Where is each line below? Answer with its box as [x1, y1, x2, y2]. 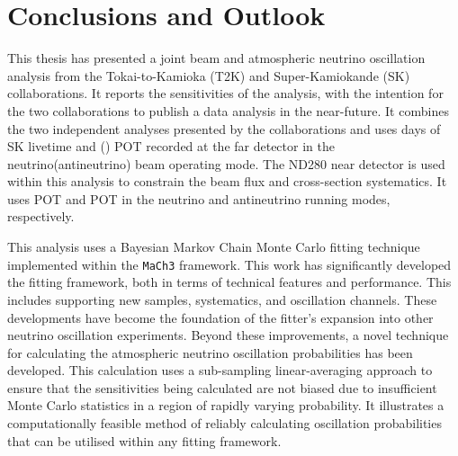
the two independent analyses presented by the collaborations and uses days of [7, 119, 441, 138]
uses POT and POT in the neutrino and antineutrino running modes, [7, 189, 391, 208]
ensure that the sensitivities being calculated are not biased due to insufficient [7, 378, 437, 397]
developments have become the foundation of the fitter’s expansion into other [7, 308, 434, 326]
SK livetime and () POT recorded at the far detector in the [7, 137, 335, 156]
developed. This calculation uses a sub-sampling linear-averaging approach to [7, 361, 433, 380]
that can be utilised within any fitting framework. [7, 431, 282, 450]
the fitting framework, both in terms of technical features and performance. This [7, 273, 452, 291]
